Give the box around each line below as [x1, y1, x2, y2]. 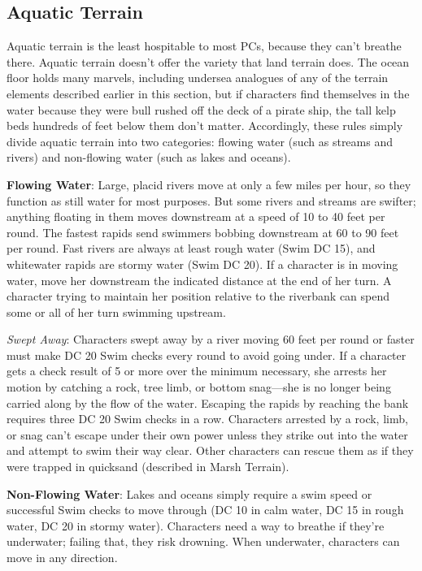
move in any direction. [7, 549, 118, 566]
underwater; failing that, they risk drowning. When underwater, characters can [7, 533, 400, 550]
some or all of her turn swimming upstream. [7, 303, 226, 320]
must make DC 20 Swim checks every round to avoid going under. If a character [7, 346, 407, 363]
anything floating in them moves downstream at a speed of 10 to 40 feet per [7, 208, 385, 225]
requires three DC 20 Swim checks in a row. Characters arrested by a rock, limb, [7, 410, 408, 427]
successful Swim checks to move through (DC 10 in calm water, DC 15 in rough [7, 501, 404, 518]
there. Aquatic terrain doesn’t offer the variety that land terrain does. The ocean [7, 53, 410, 70]
